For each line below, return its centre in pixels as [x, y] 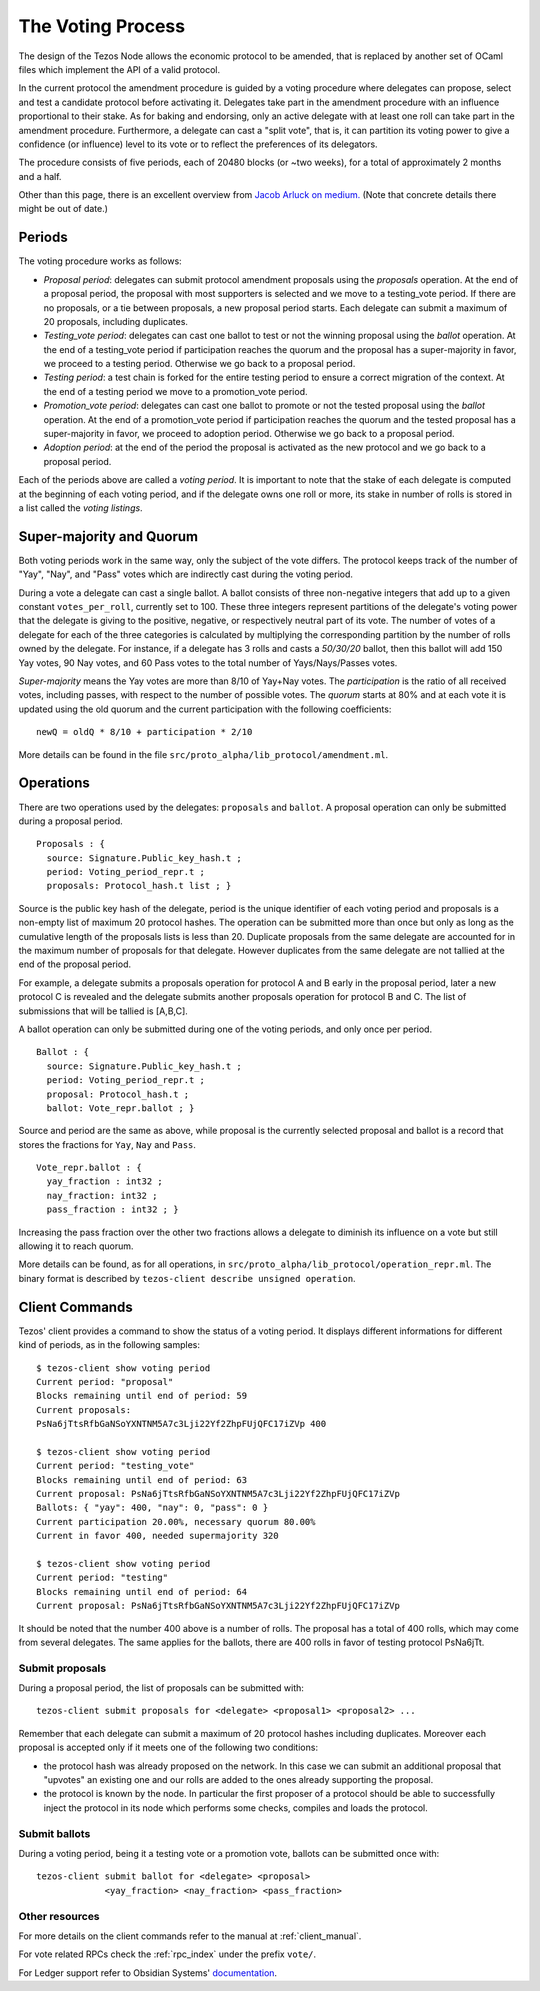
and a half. [40, 176]
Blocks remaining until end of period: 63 [142, 1479]
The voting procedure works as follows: [100, 261]
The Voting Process [101, 26]
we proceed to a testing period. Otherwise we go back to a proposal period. [199, 364]
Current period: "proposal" [105, 1381]
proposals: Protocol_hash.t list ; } [139, 886]
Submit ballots [54, 1833]
